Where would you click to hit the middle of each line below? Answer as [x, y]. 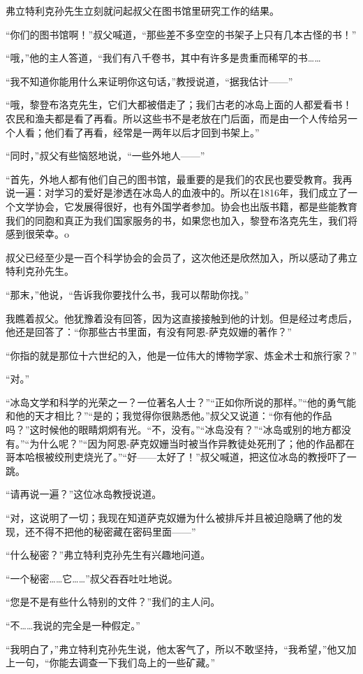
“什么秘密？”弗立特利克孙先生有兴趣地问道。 [108, 555]
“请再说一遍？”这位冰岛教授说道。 [84, 494]
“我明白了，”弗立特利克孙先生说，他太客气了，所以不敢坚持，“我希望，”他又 [176, 648]
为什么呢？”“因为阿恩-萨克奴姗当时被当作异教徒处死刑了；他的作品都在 [192, 443]
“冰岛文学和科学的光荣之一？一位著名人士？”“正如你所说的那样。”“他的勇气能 [181, 402]
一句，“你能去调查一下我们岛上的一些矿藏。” [115, 662]
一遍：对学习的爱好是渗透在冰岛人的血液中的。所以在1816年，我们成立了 [181, 193]
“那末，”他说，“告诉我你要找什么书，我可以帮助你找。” [127, 294]
